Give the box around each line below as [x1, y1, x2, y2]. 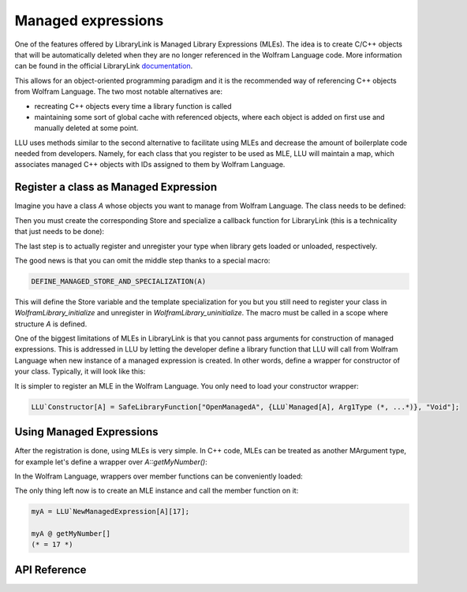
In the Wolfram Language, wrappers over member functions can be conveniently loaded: [14, 471, 303, 481]
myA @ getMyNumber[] [31, 529, 110, 538]
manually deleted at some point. [34, 123, 139, 133]
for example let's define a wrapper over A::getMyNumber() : [14, 457, 208, 467]
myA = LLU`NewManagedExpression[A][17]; [31, 507, 189, 516]
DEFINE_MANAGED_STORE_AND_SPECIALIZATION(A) [31, 277, 207, 285]
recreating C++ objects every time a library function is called [34, 101, 232, 110]
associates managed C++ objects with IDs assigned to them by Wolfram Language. [14, 160, 286, 169]
